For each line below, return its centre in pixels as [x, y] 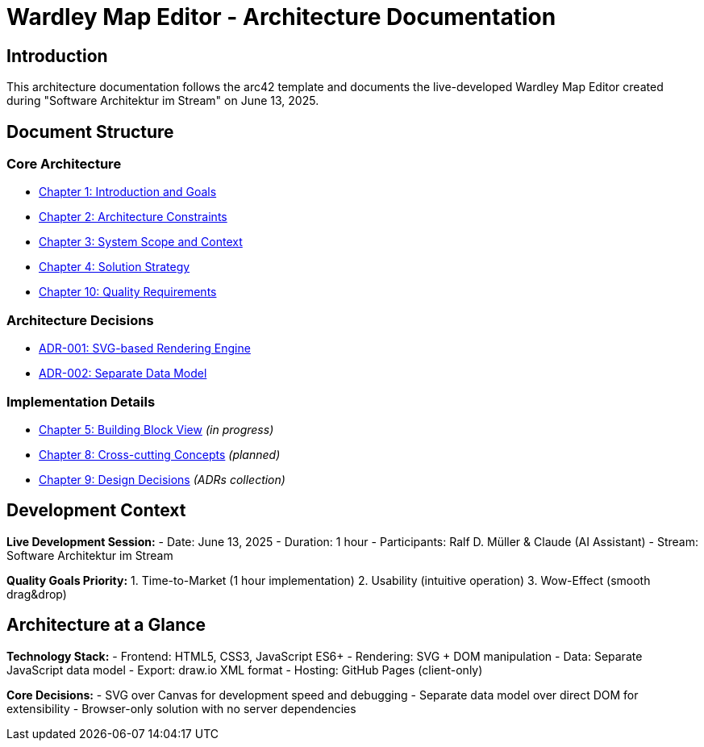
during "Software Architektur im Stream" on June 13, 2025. [163, 101]
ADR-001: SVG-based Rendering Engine [145, 348]
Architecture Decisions [80, 320]
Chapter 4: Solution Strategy [115, 267]
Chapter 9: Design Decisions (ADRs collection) [162, 479]
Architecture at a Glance [106, 625]
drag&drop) [37, 594]
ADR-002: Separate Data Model [123, 373]
